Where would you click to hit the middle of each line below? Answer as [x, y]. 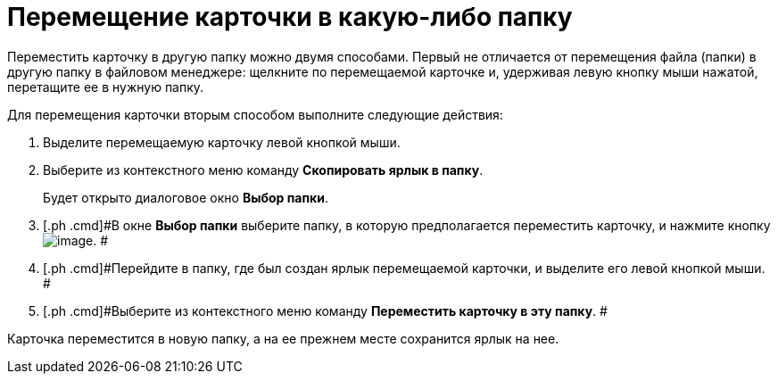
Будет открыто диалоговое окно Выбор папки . [186, 197]
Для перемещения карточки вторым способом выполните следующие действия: [255, 114]
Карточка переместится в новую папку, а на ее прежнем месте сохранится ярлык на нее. [283, 338]
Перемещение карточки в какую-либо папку [290, 17]
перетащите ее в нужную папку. [106, 87]
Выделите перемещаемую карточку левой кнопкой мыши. [222, 142]
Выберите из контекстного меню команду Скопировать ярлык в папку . [263, 170]
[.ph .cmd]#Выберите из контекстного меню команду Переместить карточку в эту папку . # [325, 311]
